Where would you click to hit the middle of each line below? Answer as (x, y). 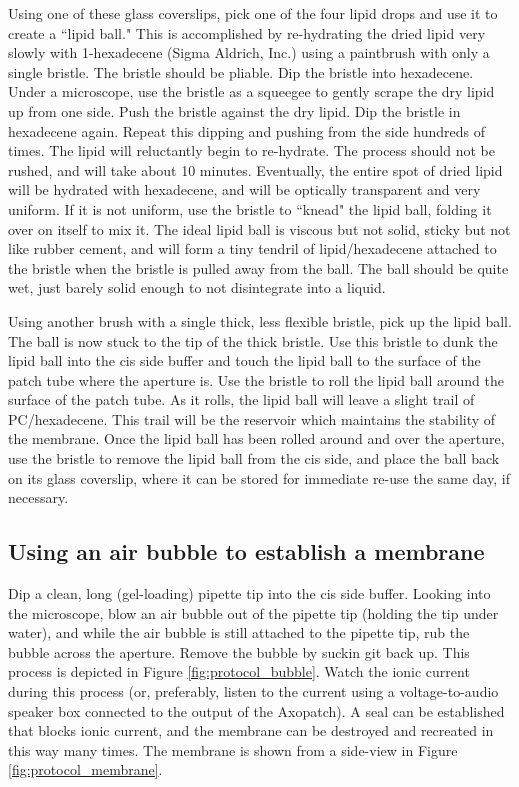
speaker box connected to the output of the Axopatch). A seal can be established (256, 710)
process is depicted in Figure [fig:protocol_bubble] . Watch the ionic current (239, 671)
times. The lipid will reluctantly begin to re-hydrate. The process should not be (251, 150)
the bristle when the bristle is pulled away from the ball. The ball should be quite (258, 267)
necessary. (38, 497)
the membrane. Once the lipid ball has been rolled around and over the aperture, (256, 438)
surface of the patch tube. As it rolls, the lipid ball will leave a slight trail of (241, 399)
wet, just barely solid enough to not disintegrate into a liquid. (197, 287)
